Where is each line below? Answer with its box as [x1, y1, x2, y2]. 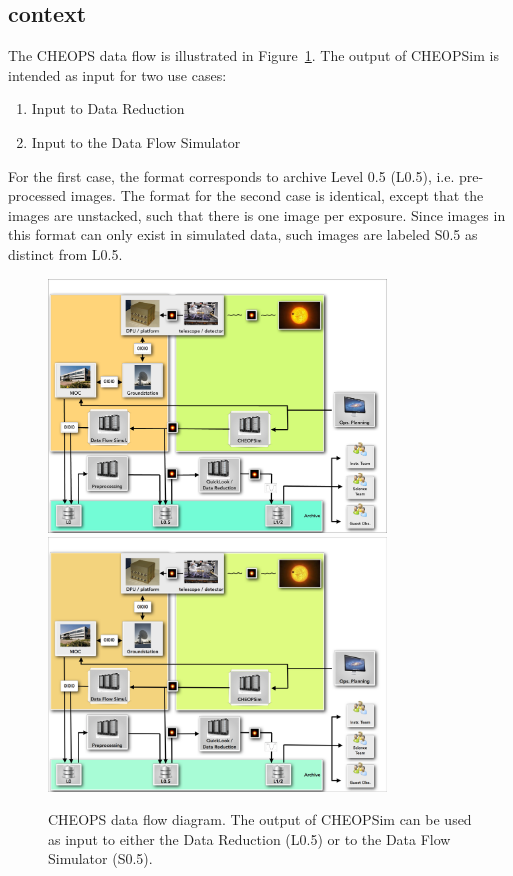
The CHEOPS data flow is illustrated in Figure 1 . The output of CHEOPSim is [8, 45, 499, 66]
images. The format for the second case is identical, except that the [70, 185, 484, 206]
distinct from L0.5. [8, 243, 123, 264]
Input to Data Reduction [31, 98, 185, 119]
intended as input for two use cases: [8, 64, 227, 85]
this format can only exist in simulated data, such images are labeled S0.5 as [8, 224, 478, 245]
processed [8, 185, 67, 206]
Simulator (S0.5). [48, 848, 153, 869]
